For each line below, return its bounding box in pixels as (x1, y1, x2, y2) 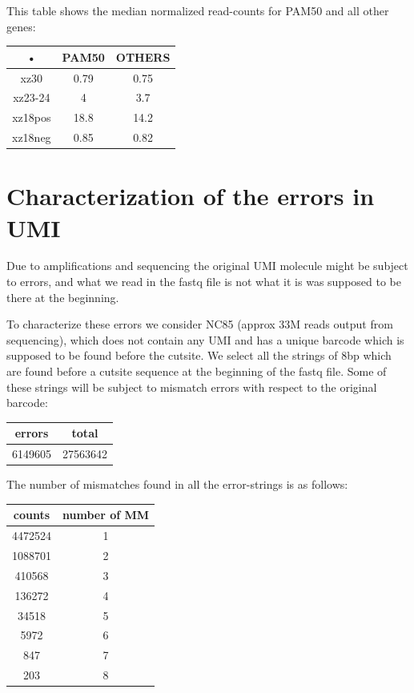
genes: (6, 18, 36, 34)
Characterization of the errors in (6, 179, 375, 212)
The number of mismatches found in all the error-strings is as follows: (6, 476, 348, 493)
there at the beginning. (6, 288, 119, 305)
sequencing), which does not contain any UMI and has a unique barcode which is (6, 331, 404, 348)
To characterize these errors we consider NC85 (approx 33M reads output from (6, 316, 393, 332)
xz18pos (12, 109, 51, 126)
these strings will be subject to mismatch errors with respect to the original (6, 378, 377, 395)
